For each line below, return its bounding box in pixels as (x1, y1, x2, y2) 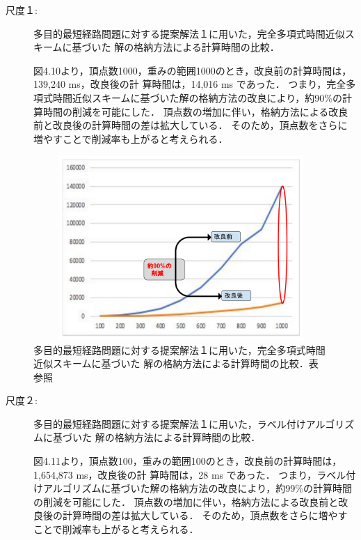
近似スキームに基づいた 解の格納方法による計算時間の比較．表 (33, 356, 319, 371)
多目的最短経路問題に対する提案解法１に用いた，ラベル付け (33, 416, 306, 431)
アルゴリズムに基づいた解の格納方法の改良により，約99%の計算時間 (42, 481, 352, 495)
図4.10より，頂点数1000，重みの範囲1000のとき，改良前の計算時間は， (33, 63, 352, 77)
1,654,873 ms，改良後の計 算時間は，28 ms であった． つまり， (33, 467, 317, 481)
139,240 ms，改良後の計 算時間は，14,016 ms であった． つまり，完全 (33, 77, 346, 91)
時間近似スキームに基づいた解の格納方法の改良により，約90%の (52, 90, 342, 105)
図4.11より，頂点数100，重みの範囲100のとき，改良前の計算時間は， (33, 454, 342, 468)
